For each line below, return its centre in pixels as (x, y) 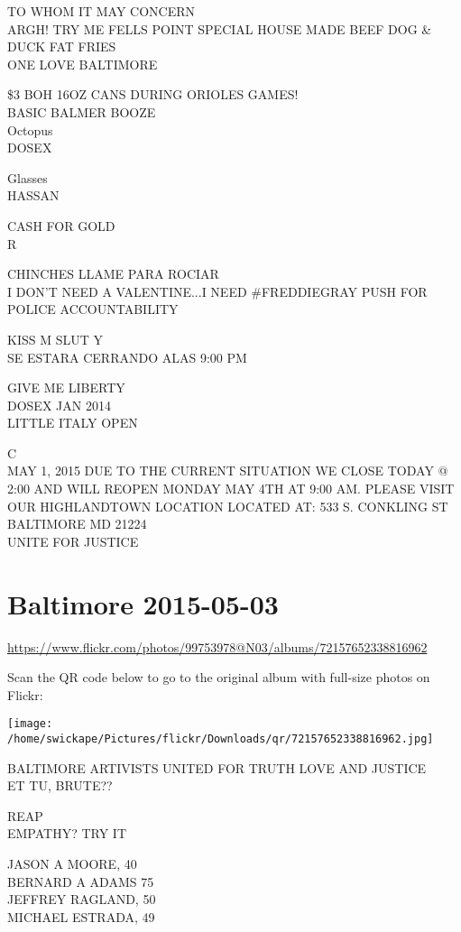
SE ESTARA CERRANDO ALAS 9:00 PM (127, 357)
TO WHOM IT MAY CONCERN (101, 11)
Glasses (28, 177)
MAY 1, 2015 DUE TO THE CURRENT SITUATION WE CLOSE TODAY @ (228, 471)
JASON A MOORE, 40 (72, 864)
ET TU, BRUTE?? (60, 785)
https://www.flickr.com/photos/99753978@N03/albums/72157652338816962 (217, 646)
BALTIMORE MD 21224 (77, 524)
